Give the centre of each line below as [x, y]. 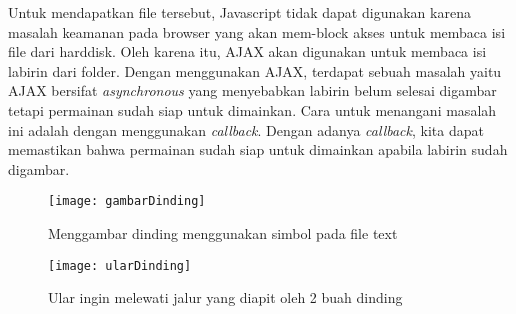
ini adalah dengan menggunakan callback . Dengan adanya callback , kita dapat [246, 129]
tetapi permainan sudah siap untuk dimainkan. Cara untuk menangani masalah [252, 109]
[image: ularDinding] [120, 265]
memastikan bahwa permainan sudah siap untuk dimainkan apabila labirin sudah [258, 149]
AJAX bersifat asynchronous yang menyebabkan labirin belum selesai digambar [252, 90]
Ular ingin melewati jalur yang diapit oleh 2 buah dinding [225, 297]
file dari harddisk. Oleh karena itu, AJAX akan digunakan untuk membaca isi [247, 51]
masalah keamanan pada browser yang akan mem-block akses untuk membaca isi [257, 31]
